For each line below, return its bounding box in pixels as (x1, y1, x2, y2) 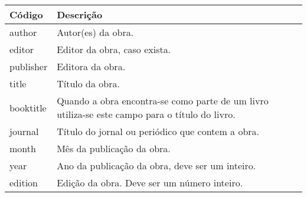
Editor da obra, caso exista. (57, 42, 171, 56)
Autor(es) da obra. (57, 25, 134, 39)
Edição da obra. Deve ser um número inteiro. (57, 176, 243, 189)
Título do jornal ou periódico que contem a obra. (57, 124, 260, 138)
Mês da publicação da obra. (57, 142, 171, 155)
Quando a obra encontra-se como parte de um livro (57, 94, 269, 107)
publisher (9, 60, 48, 73)
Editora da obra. (57, 60, 126, 73)
